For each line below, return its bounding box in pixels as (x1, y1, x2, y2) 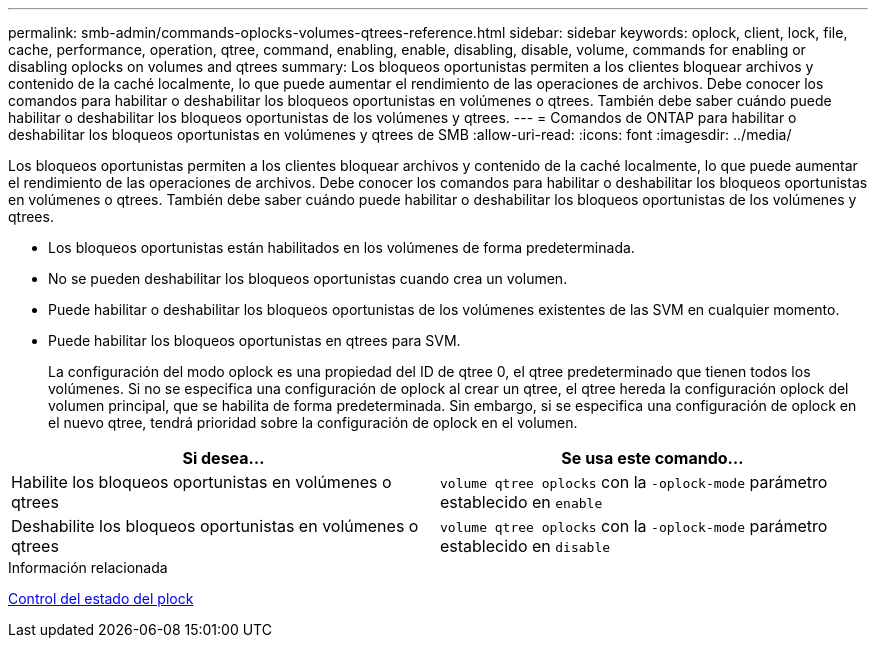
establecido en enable (440, 492, 603, 512)
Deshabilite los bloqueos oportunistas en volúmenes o (11, 516, 419, 536)
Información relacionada (8, 559, 168, 576)
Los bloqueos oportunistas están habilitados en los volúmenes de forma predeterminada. (48, 239, 635, 256)
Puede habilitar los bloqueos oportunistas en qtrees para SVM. (48, 332, 461, 349)
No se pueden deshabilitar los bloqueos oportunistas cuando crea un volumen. (48, 270, 568, 287)
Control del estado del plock (8, 590, 194, 607)
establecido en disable (440, 536, 611, 556)
